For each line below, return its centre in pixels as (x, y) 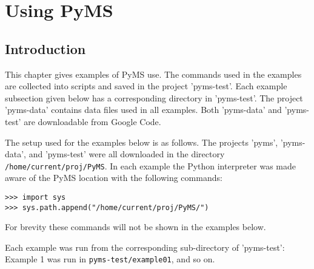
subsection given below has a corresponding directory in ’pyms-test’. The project (154, 97)
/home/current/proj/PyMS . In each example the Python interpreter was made (151, 165)
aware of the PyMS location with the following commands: (114, 178)
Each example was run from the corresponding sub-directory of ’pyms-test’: (145, 247)
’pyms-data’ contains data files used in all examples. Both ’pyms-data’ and (143, 110)
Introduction (45, 48)
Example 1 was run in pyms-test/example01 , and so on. (110, 259)
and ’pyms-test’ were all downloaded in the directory (127, 154)
